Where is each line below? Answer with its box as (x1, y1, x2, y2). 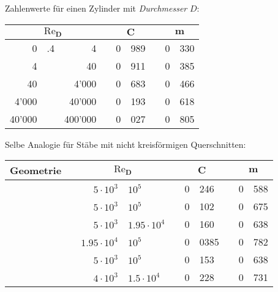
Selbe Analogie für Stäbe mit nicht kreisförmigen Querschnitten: (5, 137, 246, 150)
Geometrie (10, 163, 62, 178)
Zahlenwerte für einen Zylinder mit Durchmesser (5, 2, 187, 14)
